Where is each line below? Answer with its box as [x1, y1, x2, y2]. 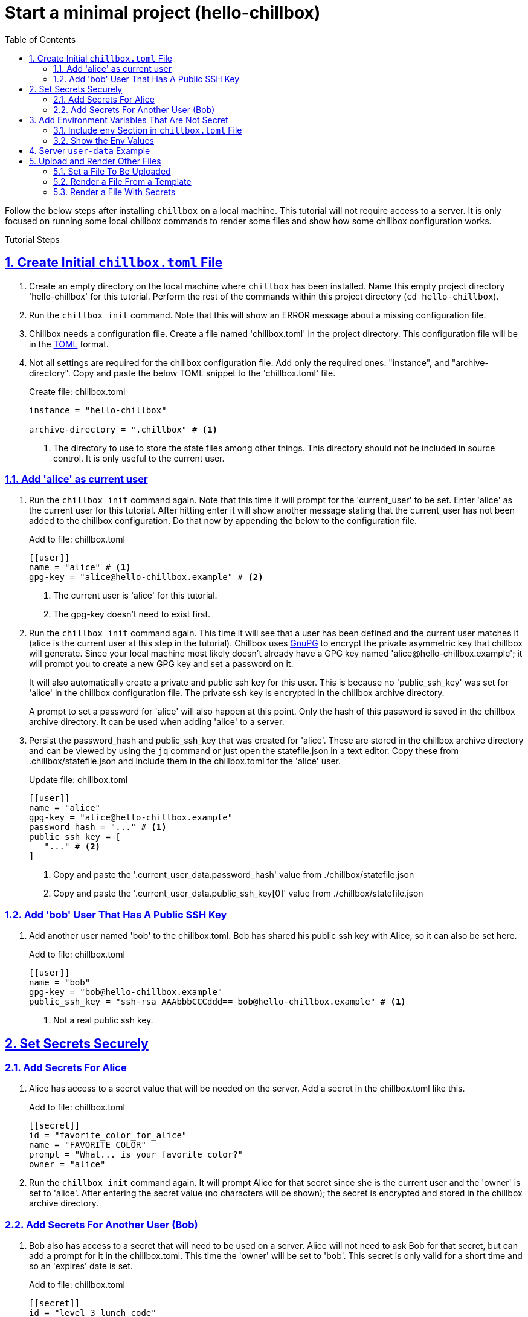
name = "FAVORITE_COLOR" [29, 1140, 146, 1150]
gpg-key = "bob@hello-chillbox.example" [29, 987, 223, 997]
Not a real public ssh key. [53, 1015, 153, 1026]
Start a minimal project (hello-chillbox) [5, 2, 321, 23]
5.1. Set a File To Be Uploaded [53, 166, 171, 176]
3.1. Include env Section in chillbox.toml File [53, 124, 242, 135]
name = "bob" [29, 977, 91, 988]
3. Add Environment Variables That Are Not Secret [29, 114, 228, 125]
